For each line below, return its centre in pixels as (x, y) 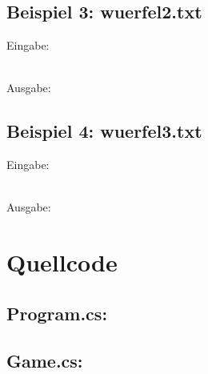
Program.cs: (57, 313)
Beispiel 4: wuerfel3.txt (104, 131)
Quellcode (62, 262)
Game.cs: (45, 360)
